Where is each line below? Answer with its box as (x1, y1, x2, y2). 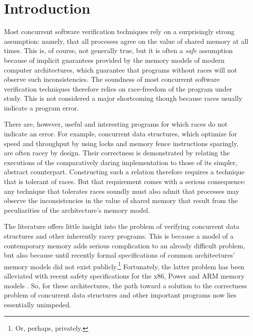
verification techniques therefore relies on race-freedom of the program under (4, 83, 233, 93)
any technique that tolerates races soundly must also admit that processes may (4, 186, 239, 196)
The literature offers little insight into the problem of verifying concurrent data (4, 221, 239, 231)
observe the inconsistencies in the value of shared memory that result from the (4, 195, 238, 205)
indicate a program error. (4, 102, 79, 112)
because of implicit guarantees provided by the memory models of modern (4, 55, 225, 65)
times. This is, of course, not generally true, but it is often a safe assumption (4, 45, 233, 56)
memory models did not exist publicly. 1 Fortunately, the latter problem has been (4, 260, 245, 271)
